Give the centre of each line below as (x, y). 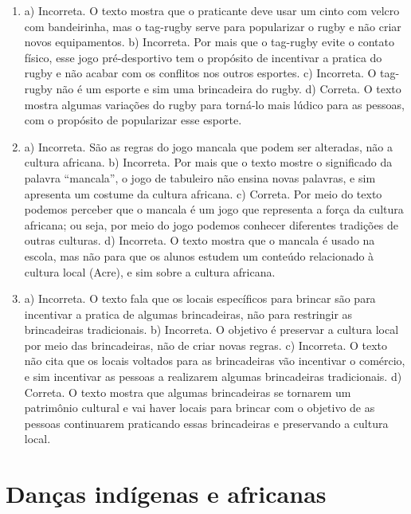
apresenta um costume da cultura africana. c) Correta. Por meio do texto (203, 193)
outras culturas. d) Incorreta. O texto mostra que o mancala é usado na (200, 240)
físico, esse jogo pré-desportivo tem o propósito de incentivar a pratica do (203, 57)
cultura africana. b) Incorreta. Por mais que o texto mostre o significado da (208, 162)
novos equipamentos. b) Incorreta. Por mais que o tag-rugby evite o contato (209, 42)
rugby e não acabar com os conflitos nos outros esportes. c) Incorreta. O (200, 73)
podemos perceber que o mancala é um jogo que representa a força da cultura (214, 209)
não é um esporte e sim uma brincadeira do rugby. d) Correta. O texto (229, 88)
